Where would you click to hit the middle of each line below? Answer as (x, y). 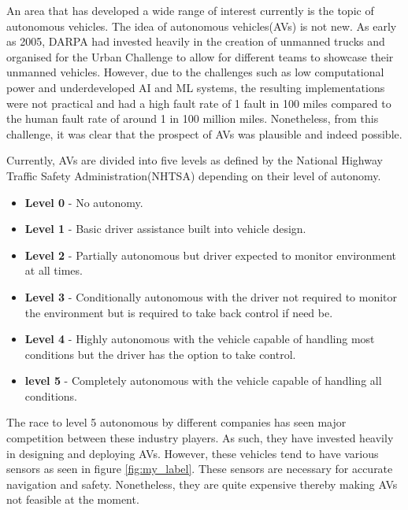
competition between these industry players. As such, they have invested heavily (200, 438)
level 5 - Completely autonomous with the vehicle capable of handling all (203, 381)
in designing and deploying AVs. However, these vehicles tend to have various (193, 453)
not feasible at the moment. (73, 499)
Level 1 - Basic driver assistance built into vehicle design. (165, 229)
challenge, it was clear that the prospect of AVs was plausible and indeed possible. (204, 133)
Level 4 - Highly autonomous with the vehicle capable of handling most (200, 339)
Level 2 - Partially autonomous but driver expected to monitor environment (211, 255)
